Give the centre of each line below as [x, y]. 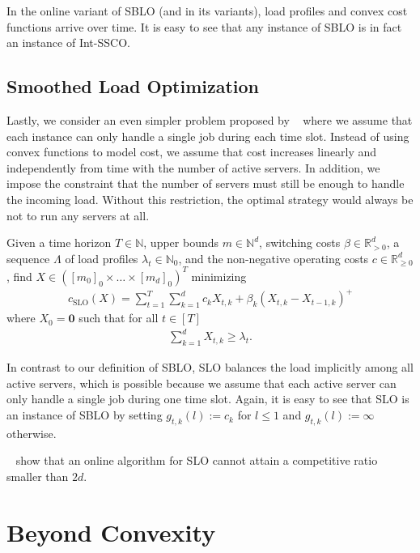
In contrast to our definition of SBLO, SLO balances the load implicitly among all [210, 367]
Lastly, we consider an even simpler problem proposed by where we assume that [210, 119]
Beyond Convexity [111, 532]
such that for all [119, 318]
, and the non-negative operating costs [274, 258]
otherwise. [32, 433]
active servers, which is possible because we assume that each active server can [202, 383]
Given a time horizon [59, 242]
